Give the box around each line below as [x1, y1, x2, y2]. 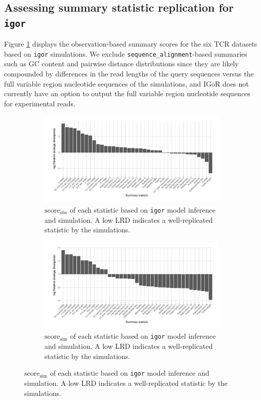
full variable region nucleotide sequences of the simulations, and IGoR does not [4, 78, 249, 89]
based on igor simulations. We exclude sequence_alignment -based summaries [4, 48, 247, 59]
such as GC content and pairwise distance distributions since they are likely [4, 58, 239, 69]
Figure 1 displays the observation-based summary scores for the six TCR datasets [4, 38, 257, 49]
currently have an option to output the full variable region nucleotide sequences [4, 88, 250, 99]
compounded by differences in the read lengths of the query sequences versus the [4, 68, 254, 79]
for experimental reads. [4, 98, 75, 108]
